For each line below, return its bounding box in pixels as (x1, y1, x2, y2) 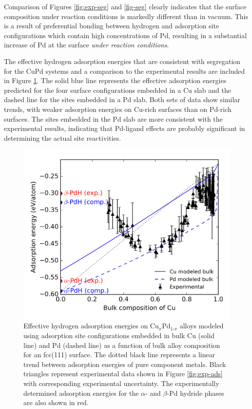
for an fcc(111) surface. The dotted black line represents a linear (23, 349, 215, 360)
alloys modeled (179, 321, 224, 331)
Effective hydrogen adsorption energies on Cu (23, 321, 159, 331)
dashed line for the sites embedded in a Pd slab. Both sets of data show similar (4, 94, 240, 105)
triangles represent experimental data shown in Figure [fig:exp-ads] (23, 368, 223, 379)
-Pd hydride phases (167, 387, 224, 398)
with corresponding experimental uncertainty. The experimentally (23, 378, 219, 388)
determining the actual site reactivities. (4, 132, 121, 143)
